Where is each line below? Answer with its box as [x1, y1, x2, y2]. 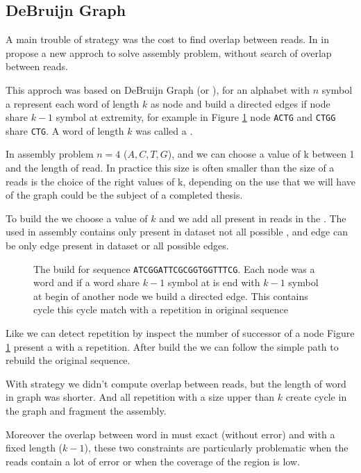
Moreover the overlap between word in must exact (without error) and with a [6, 426, 335, 441]
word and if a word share [33, 275, 140, 290]
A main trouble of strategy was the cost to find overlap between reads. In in [6, 32, 329, 47]
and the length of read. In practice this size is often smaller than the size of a [6, 160, 335, 175]
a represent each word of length [6, 96, 140, 110]
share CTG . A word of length [6, 123, 124, 138]
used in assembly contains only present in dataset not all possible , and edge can [6, 224, 348, 239]
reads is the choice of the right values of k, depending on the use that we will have [6, 174, 355, 188]
